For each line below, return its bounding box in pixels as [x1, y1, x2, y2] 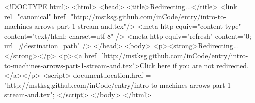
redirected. [216, 60, 249, 70]
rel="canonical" [4, 11, 51, 21]
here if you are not [157, 60, 214, 70]
